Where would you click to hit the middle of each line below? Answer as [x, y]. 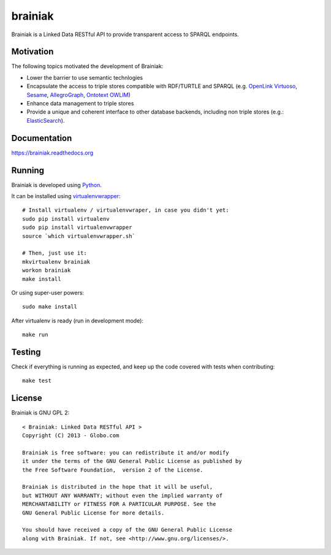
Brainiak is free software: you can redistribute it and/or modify [126, 453]
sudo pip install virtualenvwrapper [77, 228]
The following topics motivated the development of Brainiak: [87, 66]
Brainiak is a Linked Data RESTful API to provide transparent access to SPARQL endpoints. [125, 34]
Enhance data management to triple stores [80, 104]
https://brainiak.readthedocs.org [52, 153]
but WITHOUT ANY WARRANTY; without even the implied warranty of [123, 496]
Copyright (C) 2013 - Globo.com [71, 436]
